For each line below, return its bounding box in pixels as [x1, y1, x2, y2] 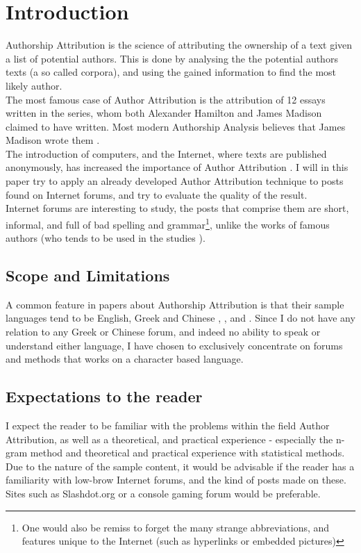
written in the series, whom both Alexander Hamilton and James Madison [6, 106, 322, 120]
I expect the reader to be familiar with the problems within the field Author [6, 418, 330, 433]
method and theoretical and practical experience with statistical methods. [30, 445, 345, 460]
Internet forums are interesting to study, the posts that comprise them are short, [6, 201, 349, 215]
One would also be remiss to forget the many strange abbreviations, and [22, 520, 330, 534]
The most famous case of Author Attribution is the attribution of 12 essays [6, 92, 326, 106]
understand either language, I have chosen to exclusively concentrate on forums [6, 338, 343, 352]
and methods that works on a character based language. [6, 352, 244, 366]
